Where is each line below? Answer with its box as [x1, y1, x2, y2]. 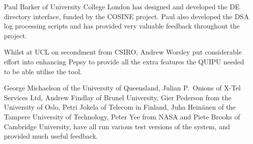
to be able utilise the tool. [4, 66, 82, 76]
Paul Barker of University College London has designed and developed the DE [4, 1, 240, 11]
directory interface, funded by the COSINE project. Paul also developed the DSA [4, 11, 249, 21]
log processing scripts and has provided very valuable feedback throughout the [4, 21, 240, 31]
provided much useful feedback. [4, 131, 98, 141]
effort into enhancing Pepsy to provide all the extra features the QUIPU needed [4, 56, 244, 66]
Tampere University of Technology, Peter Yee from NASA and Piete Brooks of [4, 111, 240, 121]
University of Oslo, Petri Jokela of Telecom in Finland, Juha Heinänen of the [4, 102, 236, 112]
